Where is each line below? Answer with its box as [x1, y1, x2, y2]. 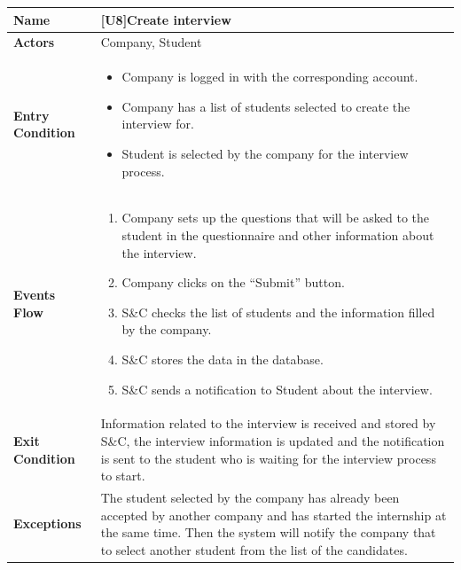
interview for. [121, 114, 194, 133]
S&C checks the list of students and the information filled [121, 302, 435, 321]
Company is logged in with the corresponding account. [121, 67, 418, 86]
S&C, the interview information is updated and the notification [100, 432, 445, 449]
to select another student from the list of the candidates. [100, 540, 408, 558]
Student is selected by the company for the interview [121, 144, 409, 162]
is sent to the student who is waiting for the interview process [100, 449, 436, 467]
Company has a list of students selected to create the [121, 97, 410, 115]
